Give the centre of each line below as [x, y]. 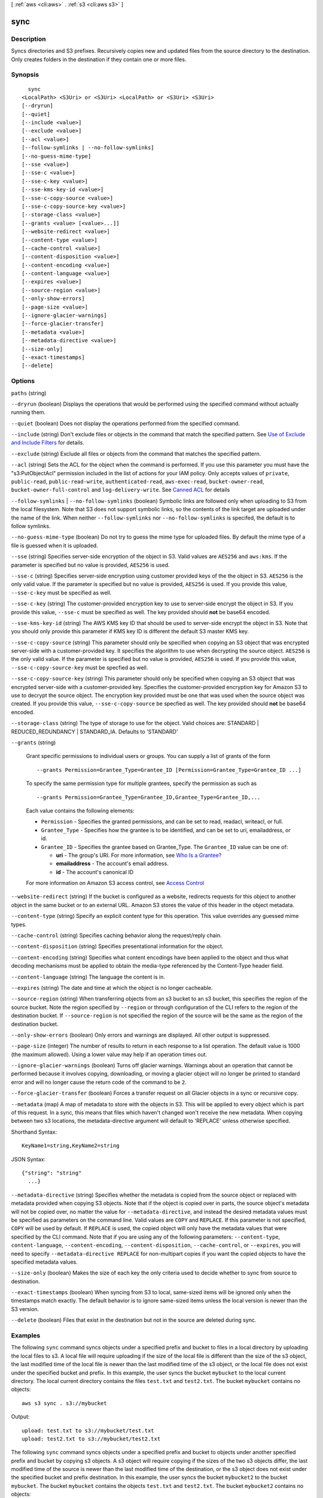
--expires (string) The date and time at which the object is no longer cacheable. [112, 987]
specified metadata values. [44, 1262]
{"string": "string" [52, 1173]
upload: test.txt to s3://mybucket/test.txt [88, 1430]
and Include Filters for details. [48, 443]
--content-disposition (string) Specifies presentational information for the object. [117, 946]
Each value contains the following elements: [80, 810]
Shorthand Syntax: [34, 1132]
